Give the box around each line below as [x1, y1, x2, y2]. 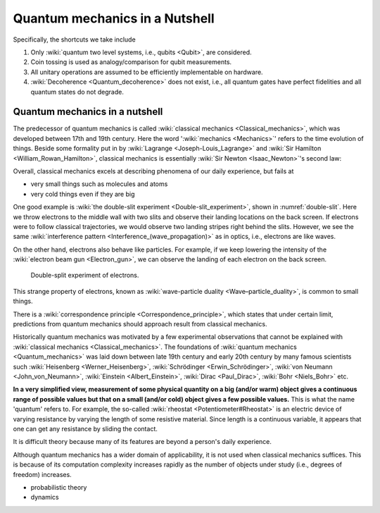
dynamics [30, 493, 59, 502]
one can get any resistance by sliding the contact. [13, 424, 158, 433]
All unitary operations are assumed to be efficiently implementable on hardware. [30, 68, 263, 76]
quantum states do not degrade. [30, 87, 125, 96]
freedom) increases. [13, 470, 72, 478]
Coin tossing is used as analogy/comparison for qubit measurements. [30, 58, 232, 66]
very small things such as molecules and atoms [30, 180, 168, 188]
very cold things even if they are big [30, 190, 135, 198]
